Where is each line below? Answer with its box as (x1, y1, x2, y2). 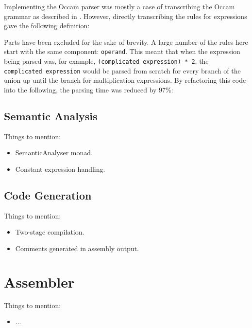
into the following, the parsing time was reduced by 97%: (4, 84, 173, 94)
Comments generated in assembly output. (15, 243, 139, 253)
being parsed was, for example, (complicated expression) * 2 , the (4, 56, 209, 66)
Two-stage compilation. (15, 227, 84, 237)
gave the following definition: (4, 20, 90, 31)
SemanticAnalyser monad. (15, 147, 93, 158)
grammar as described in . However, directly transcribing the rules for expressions (4, 11, 247, 21)
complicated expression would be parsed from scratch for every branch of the (4, 65, 241, 75)
